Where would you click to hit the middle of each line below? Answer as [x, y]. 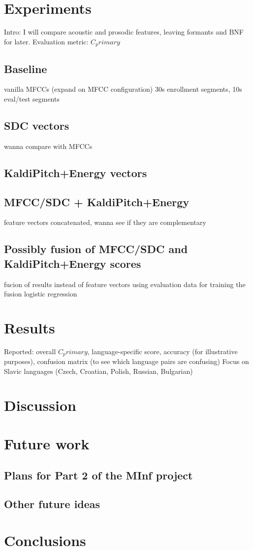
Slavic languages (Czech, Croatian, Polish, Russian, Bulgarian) [98, 371]
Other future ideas [52, 504]
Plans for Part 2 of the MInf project [98, 475]
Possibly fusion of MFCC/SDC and [96, 249]
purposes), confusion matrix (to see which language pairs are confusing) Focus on [126, 361]
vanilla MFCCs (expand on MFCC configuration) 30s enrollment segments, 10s [123, 89]
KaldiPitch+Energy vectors [76, 172]
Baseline [26, 68]
